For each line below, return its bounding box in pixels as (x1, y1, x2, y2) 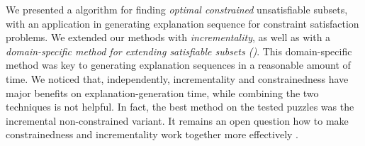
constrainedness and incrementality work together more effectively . (6, 127, 298, 142)
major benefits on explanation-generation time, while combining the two (6, 85, 319, 100)
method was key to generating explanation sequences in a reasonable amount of (6, 57, 351, 72)
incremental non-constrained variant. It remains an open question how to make (6, 113, 349, 128)
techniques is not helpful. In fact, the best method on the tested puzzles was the (6, 99, 354, 114)
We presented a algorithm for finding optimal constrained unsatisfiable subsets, (6, 2, 348, 16)
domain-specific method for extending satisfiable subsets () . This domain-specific (6, 43, 352, 58)
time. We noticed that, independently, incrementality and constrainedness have (6, 71, 349, 86)
